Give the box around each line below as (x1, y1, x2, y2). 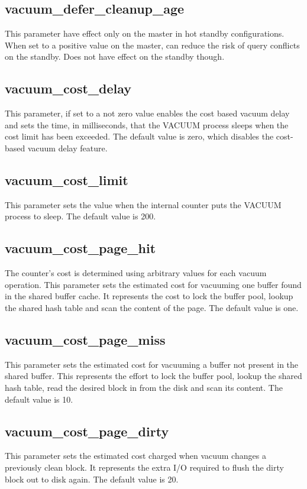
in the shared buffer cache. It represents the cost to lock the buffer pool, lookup (5, 290, 293, 302)
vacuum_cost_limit (5, 170, 128, 189)
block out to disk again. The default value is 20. (5, 472, 179, 485)
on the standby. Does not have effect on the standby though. (5, 50, 225, 63)
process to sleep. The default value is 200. (5, 210, 156, 222)
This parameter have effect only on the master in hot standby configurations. (5, 27, 285, 40)
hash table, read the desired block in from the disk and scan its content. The (5, 381, 283, 393)
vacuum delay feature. (27, 141, 108, 154)
